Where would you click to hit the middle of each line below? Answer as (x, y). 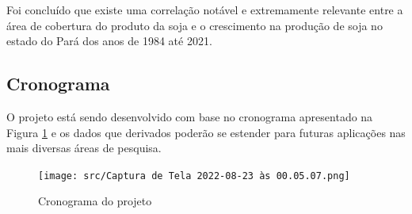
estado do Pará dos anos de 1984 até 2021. (109, 41)
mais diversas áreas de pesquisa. (84, 148)
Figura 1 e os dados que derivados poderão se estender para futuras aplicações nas (206, 132)
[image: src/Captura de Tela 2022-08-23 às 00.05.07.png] (194, 176)
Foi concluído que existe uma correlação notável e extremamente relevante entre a (205, 10)
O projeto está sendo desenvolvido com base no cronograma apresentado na (190, 116)
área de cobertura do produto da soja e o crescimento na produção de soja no (195, 25)
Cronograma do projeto (95, 201)
